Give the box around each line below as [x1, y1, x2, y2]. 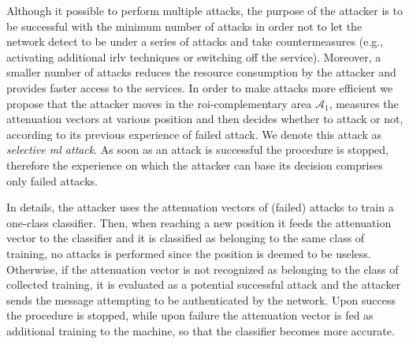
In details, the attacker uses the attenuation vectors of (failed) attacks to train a [6, 199, 394, 215]
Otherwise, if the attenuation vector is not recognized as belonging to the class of [6, 260, 399, 277]
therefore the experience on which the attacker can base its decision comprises [6, 156, 383, 173]
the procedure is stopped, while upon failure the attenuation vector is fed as [6, 307, 374, 323]
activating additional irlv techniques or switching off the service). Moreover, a [6, 48, 381, 65]
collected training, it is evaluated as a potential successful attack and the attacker [6, 276, 401, 293]
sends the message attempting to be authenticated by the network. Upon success [6, 291, 396, 308]
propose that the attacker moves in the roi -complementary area [6, 95, 312, 111]
